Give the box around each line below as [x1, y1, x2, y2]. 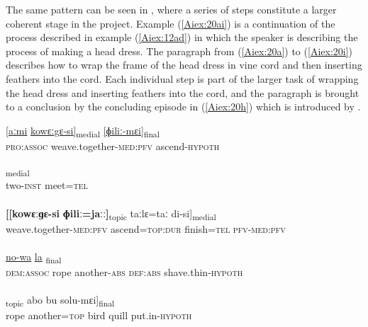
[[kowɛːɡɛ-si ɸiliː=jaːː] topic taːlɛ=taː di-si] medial [6, 205, 216, 222]
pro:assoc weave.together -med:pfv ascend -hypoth [6, 138, 220, 153]
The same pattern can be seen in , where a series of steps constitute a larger [6, 2, 337, 16]
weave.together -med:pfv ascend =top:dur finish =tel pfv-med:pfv [6, 221, 286, 236]
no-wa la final [6, 248, 62, 265]
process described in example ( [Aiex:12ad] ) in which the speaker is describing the [6, 30, 358, 45]
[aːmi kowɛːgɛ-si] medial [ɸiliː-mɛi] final [6, 122, 160, 139]
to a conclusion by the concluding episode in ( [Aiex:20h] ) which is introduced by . [6, 99, 361, 114]
